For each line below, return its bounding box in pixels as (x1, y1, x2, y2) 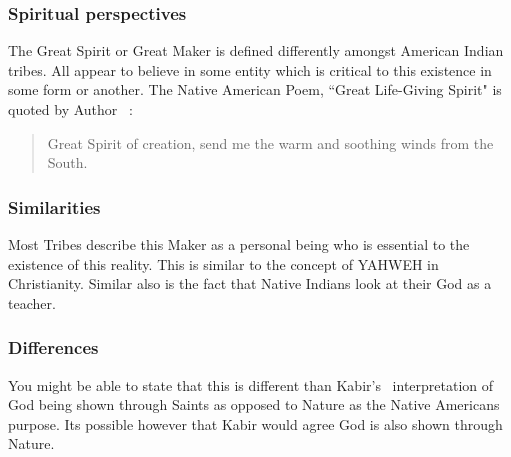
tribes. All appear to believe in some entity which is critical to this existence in (8, 59, 492, 80)
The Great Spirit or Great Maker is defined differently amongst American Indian (8, 40, 504, 61)
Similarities (8, 194, 101, 219)
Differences (8, 335, 99, 360)
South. (47, 152, 88, 173)
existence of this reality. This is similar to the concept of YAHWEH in (8, 253, 439, 274)
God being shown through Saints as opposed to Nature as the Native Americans (8, 394, 500, 415)
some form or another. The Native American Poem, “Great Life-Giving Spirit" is (8, 79, 502, 100)
